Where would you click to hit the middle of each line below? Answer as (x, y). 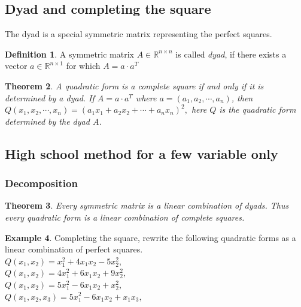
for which (83, 66)
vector (16, 66)
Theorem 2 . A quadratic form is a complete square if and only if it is (134, 85)
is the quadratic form (258, 109)
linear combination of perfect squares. (74, 249)
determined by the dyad (47, 121)
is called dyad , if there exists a (231, 54)
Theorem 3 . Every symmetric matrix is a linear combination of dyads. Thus (147, 205)
